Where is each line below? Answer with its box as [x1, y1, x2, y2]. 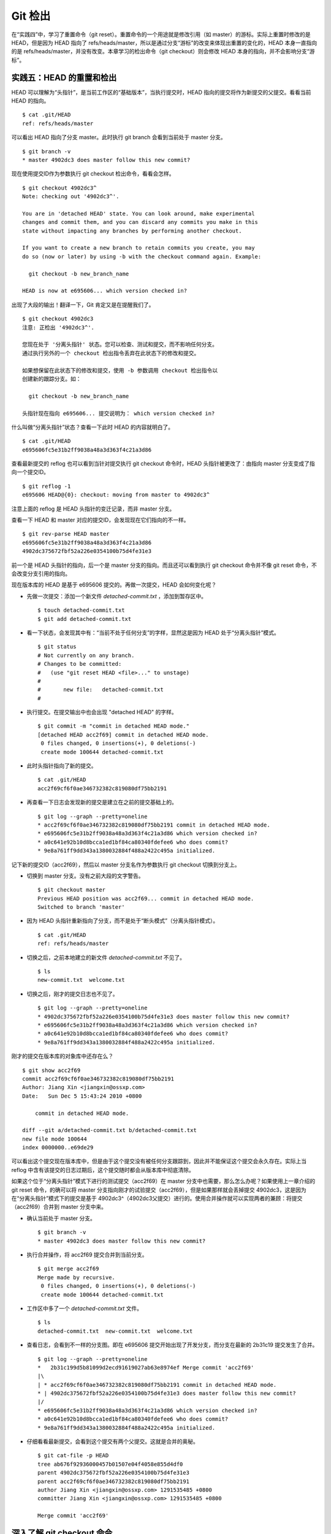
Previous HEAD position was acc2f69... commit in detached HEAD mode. [37, 895, 254, 902]
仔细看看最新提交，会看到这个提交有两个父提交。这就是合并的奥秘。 [26, 1438, 199, 1445]
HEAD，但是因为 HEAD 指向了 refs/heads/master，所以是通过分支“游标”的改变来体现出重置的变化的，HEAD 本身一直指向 [11, 39, 318, 46]
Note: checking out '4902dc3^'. [22, 193, 120, 200]
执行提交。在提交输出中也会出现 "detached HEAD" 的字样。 [26, 709, 177, 716]
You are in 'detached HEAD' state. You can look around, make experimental [22, 210, 255, 217]
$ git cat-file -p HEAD [37, 1452, 109, 1459]
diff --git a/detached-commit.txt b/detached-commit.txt [22, 1127, 197, 1134]
